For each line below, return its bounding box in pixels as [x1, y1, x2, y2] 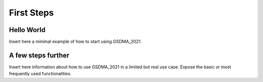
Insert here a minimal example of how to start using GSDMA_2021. [9, 39, 142, 45]
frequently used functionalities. [9, 71, 72, 77]
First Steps [9, 7, 54, 18]
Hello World [9, 26, 46, 34]
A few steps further [9, 51, 70, 59]
